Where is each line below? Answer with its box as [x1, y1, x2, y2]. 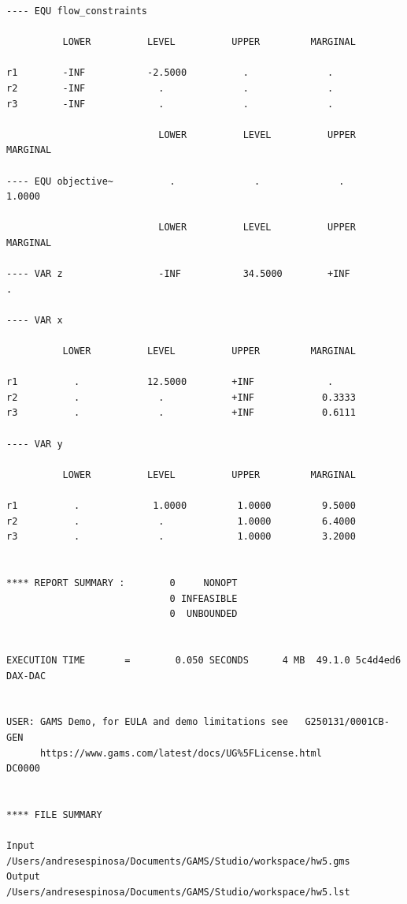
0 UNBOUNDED [169, 608, 238, 620]
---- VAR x [6, 314, 63, 326]
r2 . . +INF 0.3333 [6, 391, 356, 403]
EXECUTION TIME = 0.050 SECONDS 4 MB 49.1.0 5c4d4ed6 [6, 654, 401, 666]
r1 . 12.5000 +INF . [6, 376, 334, 388]
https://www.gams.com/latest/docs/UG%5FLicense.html [39, 747, 322, 759]
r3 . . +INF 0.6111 [6, 407, 356, 419]
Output [6, 871, 40, 883]
